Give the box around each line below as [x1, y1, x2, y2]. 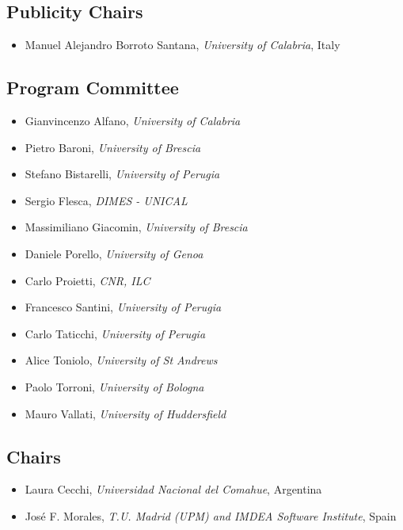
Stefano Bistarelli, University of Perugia [25, 166, 220, 182]
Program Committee [6, 75, 179, 100]
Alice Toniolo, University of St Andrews [25, 352, 218, 368]
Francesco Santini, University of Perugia [25, 299, 222, 315]
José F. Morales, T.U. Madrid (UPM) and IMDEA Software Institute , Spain [25, 507, 397, 524]
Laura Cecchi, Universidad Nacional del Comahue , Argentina [25, 481, 322, 498]
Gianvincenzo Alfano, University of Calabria [25, 112, 241, 128]
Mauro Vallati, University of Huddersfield [25, 405, 226, 421]
